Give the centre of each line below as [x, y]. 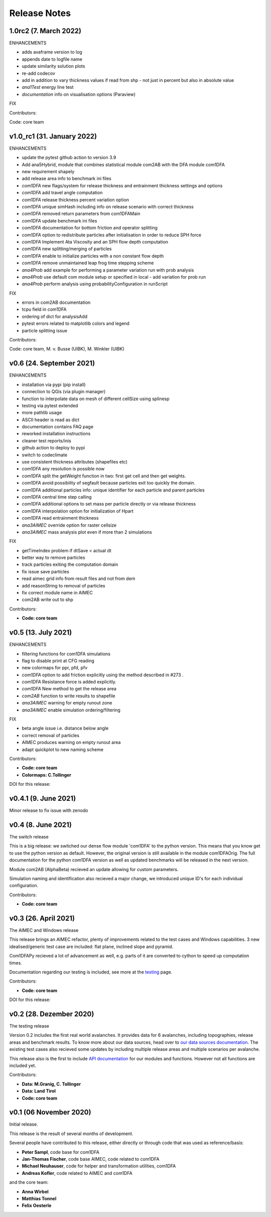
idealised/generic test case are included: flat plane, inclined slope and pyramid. [91, 946]
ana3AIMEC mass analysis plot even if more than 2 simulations [87, 532]
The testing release [29, 1026]
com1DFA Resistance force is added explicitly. [69, 682]
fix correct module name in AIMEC [57, 593]
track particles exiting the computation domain [70, 564]
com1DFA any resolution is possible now [63, 469]
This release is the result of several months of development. [71, 1133]
